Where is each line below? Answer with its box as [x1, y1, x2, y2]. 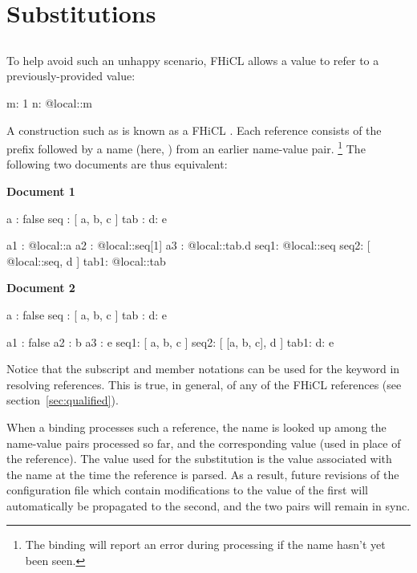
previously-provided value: [6, 67, 136, 84]
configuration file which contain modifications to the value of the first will [6, 482, 368, 498]
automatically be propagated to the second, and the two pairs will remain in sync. [6, 497, 411, 514]
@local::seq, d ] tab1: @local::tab [6, 252, 166, 269]
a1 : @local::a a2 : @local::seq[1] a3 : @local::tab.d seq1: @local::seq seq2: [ [6, 237, 370, 254]
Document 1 [6, 182, 75, 199]
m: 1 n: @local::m [6, 94, 92, 111]
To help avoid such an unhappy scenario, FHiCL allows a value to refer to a [6, 51, 379, 68]
